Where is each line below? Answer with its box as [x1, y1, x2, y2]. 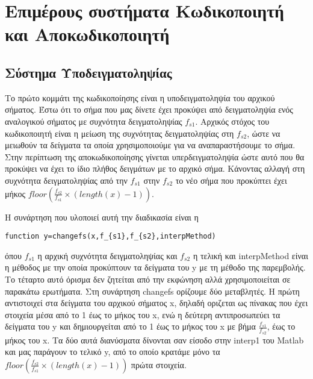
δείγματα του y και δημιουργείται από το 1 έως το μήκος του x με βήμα [5, 320, 256, 333]
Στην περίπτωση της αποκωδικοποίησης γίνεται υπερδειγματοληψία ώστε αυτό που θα [5, 150, 305, 163]
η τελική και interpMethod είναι [193, 249, 308, 262]
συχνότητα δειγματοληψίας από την [5, 174, 128, 186]
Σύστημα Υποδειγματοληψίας [5, 63, 172, 81]
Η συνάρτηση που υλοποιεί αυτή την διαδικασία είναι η [5, 210, 199, 223]
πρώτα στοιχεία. [131, 358, 187, 371]
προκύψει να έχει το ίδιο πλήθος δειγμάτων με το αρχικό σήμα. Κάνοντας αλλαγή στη [5, 162, 305, 175]
